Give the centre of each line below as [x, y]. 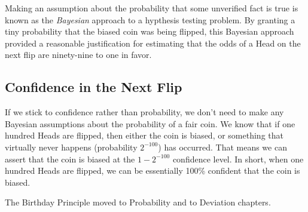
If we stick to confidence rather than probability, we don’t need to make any [144, 112]
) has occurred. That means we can [222, 147]
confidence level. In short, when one [238, 159]
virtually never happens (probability [71, 147]
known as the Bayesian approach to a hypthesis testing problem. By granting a [150, 19]
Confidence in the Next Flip [94, 87]
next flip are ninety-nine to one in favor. [78, 55]
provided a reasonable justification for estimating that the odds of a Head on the [153, 43]
